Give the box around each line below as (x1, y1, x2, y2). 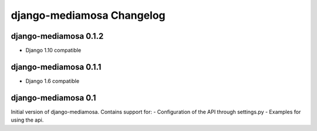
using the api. (11, 116, 44, 123)
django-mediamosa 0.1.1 (11, 62, 102, 72)
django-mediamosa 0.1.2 (11, 31, 104, 41)
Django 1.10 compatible (25, 47, 82, 54)
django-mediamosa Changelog (11, 9, 166, 22)
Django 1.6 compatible (25, 77, 79, 85)
